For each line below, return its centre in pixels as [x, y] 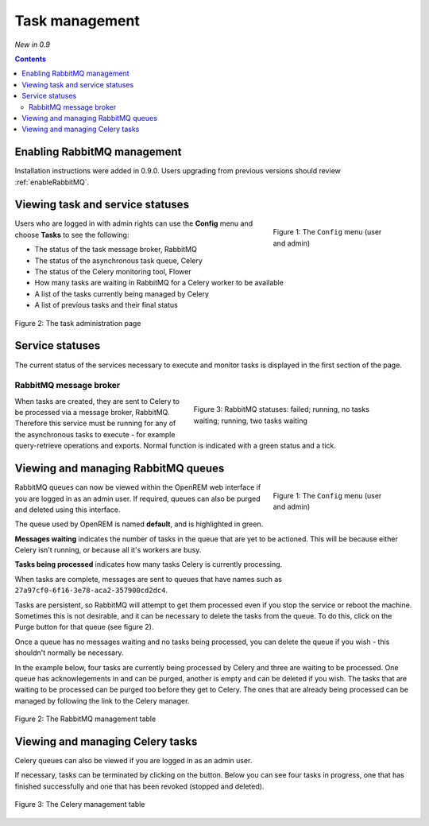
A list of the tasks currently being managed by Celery [122, 293]
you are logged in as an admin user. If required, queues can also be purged [138, 498]
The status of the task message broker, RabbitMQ [116, 250]
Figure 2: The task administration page [78, 323]
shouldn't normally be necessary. [69, 653]
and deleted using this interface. [68, 510]
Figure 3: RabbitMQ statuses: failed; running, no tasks [281, 409]
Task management [77, 21]
